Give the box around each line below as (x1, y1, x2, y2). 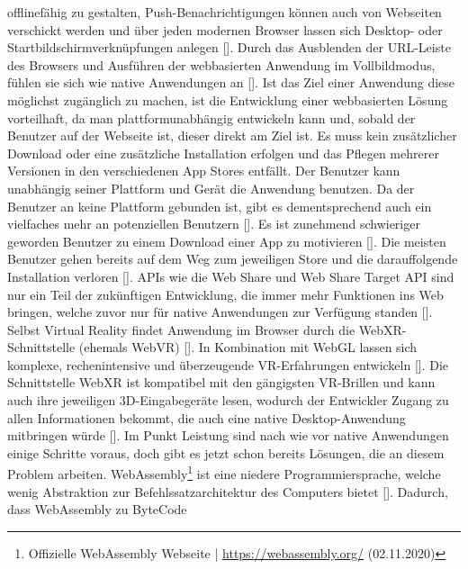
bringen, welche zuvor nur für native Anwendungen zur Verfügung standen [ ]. (7, 303, 433, 321)
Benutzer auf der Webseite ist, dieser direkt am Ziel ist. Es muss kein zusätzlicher (7, 126, 457, 145)
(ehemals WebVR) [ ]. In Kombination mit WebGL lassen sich (78, 338, 418, 357)
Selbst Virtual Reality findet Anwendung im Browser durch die (7, 320, 355, 339)
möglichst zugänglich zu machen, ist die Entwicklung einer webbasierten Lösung (7, 90, 448, 109)
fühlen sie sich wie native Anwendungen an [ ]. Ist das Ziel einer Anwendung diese (7, 73, 455, 92)
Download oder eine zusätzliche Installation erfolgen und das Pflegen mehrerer (7, 143, 439, 162)
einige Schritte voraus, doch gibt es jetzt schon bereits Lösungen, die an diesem (7, 443, 445, 462)
